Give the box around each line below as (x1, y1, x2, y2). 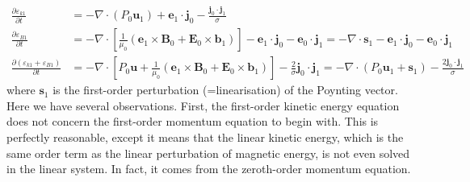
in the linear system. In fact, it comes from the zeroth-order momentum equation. (6, 160, 411, 177)
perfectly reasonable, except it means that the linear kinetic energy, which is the (6, 128, 404, 145)
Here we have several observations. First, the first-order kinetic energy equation (6, 97, 400, 114)
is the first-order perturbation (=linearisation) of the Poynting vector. (52, 81, 398, 98)
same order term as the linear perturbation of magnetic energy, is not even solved (6, 144, 410, 161)
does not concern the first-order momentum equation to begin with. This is (6, 113, 379, 130)
